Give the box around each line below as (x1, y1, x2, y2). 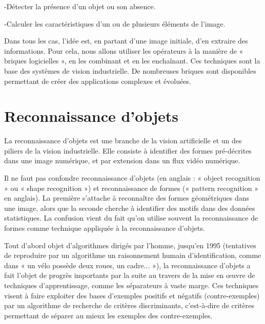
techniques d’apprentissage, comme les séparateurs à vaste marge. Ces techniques (4, 280, 259, 290)
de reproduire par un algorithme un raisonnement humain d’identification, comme (4, 250, 261, 261)
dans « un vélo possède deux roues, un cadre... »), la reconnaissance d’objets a (4, 260, 251, 270)
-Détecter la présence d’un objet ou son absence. (4, 1, 156, 11)
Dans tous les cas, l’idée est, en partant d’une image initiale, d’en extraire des (4, 35, 248, 46)
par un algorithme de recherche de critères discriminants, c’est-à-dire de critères (4, 300, 254, 311)
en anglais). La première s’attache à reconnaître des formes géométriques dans (4, 192, 250, 203)
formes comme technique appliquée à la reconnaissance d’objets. (4, 223, 205, 233)
